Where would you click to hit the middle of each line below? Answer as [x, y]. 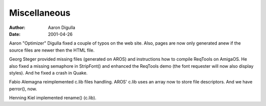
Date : [15, 34]
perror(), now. [23, 89]
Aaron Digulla [62, 27]
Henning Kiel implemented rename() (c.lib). [53, 98]
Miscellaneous [40, 13]
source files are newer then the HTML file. [52, 50]
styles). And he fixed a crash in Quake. [49, 73]
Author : [17, 27]
